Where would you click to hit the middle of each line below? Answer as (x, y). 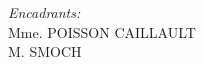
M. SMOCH (45, 51)
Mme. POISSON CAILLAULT (102, 31)
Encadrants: (44, 12)
